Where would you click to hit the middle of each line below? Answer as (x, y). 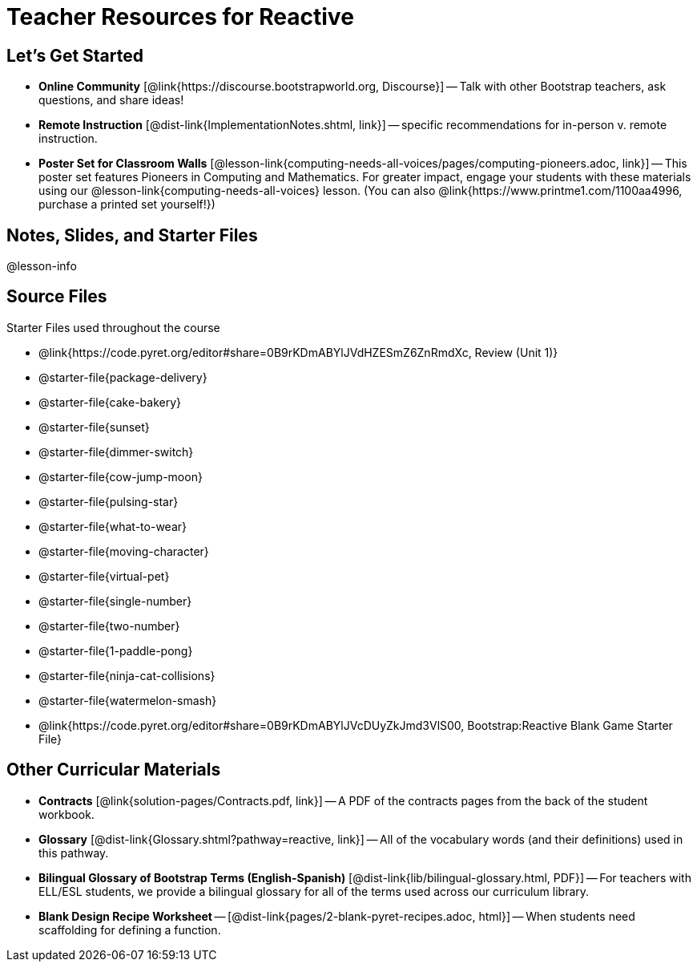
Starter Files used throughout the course (113, 327)
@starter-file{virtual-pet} (104, 576)
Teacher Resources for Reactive (180, 17)
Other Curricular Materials (114, 770)
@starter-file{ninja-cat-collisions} (127, 675)
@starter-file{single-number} (115, 601)
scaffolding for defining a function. (130, 930)
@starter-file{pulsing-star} (109, 501)
